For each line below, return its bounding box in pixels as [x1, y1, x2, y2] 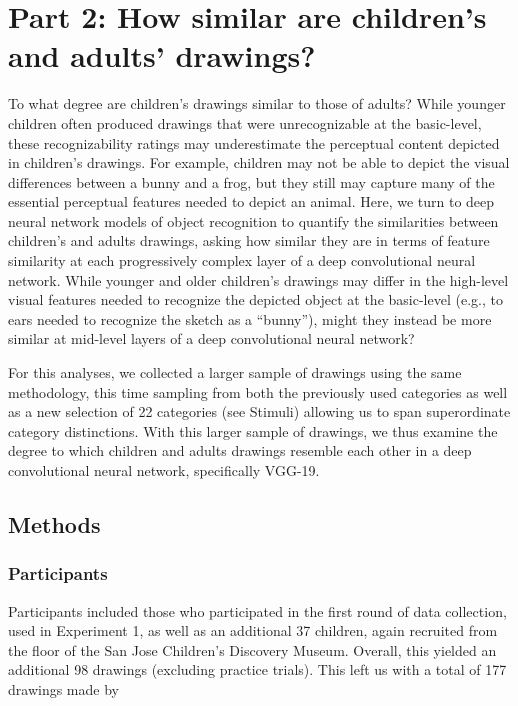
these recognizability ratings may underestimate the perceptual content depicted [8, 132, 500, 153]
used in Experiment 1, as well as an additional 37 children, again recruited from [8, 620, 498, 641]
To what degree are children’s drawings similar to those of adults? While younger [8, 93, 506, 114]
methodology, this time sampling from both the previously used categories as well [8, 381, 508, 402]
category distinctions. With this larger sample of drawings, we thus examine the [8, 420, 498, 441]
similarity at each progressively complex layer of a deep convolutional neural [8, 250, 476, 271]
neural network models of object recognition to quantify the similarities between [8, 210, 499, 231]
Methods [8, 508, 101, 539]
